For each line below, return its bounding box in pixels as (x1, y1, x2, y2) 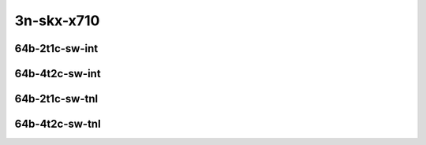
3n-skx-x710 (14, 12, 100, 29)
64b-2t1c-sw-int (14, 42, 99, 55)
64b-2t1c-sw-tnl (14, 92, 99, 106)
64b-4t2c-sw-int (14, 67, 102, 80)
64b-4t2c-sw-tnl (14, 117, 102, 131)
